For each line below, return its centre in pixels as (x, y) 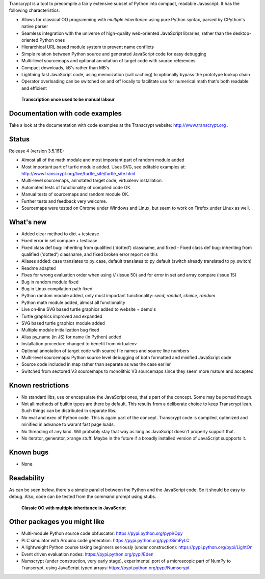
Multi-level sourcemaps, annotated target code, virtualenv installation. (92, 180)
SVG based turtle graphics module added (63, 323)
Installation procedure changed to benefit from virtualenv (79, 344)
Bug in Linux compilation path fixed (57, 289)
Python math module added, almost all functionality (73, 303)
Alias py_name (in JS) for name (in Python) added (71, 337)
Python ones (52, 40)
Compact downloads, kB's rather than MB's (66, 68)
